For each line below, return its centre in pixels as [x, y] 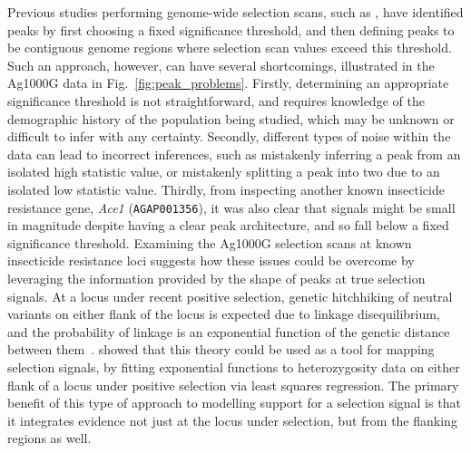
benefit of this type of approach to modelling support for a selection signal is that [234, 403]
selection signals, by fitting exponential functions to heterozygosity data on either [234, 366]
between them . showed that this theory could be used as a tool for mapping [221, 349]
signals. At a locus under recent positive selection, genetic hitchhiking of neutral [230, 296]
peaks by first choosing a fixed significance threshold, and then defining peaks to [231, 29]
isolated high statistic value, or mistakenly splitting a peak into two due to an [224, 172]
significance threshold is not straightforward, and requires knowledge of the [216, 100]
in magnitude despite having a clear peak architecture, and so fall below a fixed [228, 225]
